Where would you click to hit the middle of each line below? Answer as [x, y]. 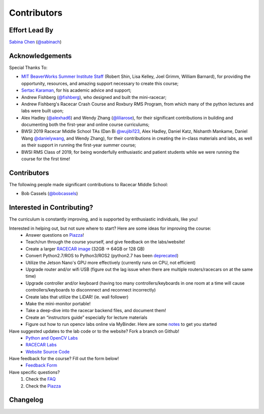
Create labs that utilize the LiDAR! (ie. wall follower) [77, 297]
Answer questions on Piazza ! [55, 235]
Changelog [26, 400]
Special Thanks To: [28, 67]
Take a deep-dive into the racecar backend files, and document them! [96, 311]
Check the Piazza [43, 386]
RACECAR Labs [41, 345]
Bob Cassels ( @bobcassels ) [50, 194]
